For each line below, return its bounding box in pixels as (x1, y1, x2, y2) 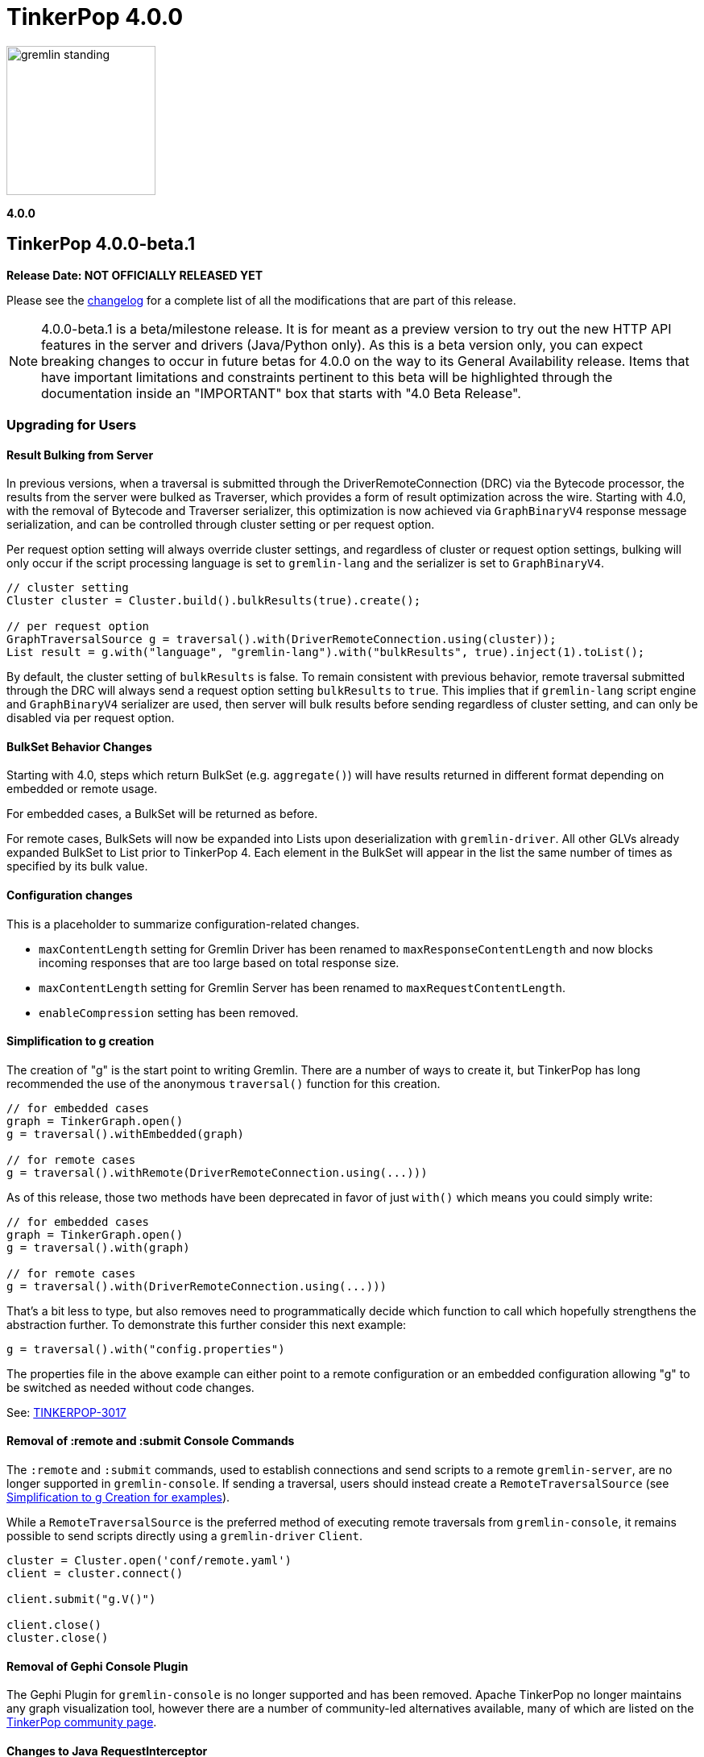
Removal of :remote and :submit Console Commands (6, 1434, 295, 1448)
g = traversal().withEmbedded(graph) (6, 1127, 245, 1140)
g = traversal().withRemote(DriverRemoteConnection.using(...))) (6, 1165, 428, 1179)
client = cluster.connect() (6, 1567, 184, 1580)
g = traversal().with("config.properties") (6, 1342, 285, 1356)
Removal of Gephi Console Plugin (6, 1659, 188, 1673)
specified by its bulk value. (6, 859, 148, 874)
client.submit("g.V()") (6, 1593, 156, 1606)
